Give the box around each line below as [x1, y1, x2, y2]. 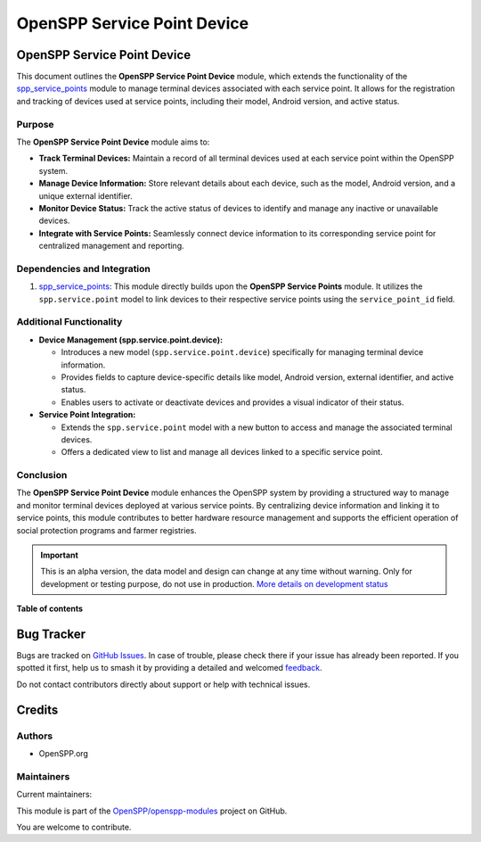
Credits [16, 702, 59, 717]
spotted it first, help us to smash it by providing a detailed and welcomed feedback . [16, 663, 322, 673]
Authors [16, 730, 53, 742]
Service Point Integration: [38, 409, 136, 420]
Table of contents [16, 603, 84, 615]
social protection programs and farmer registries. [16, 524, 197, 535]
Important [40, 549, 79, 560]
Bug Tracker [16, 626, 86, 641]
